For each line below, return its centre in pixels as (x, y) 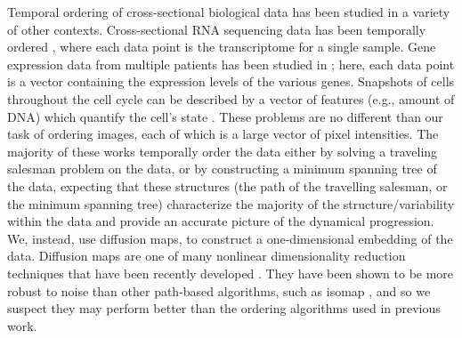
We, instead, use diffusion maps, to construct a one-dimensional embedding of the (230, 238)
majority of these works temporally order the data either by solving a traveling (223, 151)
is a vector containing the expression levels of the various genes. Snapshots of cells (231, 81)
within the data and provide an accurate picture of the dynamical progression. (221, 221)
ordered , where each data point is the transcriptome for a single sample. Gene (222, 47)
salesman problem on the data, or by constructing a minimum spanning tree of (222, 169)
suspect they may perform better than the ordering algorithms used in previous (224, 308)
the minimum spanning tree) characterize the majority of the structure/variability (231, 203)
